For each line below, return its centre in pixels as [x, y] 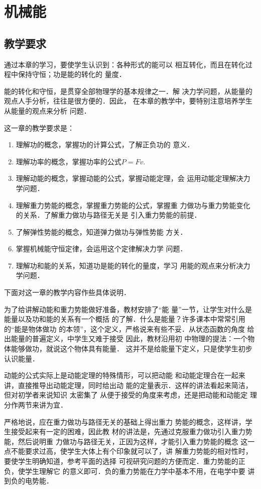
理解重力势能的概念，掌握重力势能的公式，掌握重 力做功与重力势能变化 [133, 205]
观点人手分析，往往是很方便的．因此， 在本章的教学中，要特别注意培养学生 [128, 101]
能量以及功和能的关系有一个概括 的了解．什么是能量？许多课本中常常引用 [125, 319]
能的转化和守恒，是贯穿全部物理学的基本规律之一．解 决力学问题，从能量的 [128, 91]
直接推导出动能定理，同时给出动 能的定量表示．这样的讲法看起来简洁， [135, 385]
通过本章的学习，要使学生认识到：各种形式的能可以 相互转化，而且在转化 [125, 64]
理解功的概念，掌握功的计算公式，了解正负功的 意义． [105, 144]
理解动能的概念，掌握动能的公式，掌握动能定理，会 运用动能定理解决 [129, 178]
